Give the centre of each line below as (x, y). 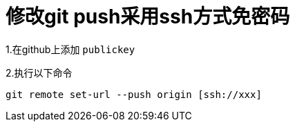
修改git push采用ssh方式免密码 (148, 17)
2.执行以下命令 (39, 72)
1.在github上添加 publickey (70, 49)
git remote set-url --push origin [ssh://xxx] (134, 94)
